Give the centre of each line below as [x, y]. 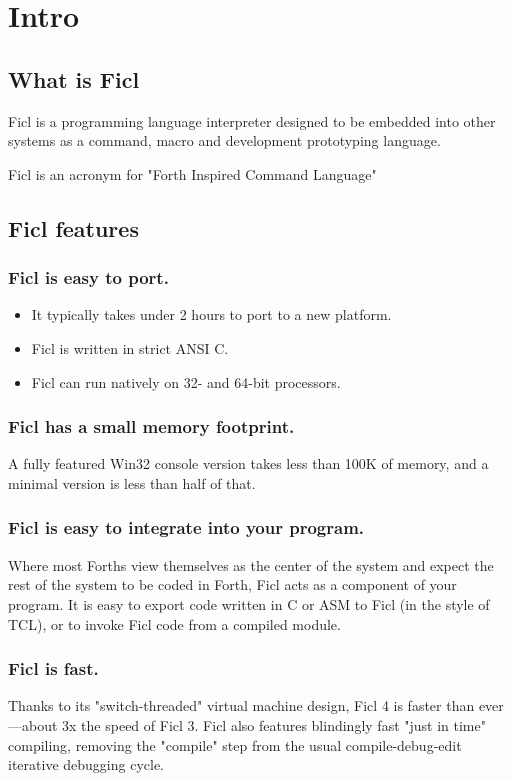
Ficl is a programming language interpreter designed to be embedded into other [252, 120]
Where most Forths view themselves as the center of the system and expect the [251, 564]
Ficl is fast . [53, 668]
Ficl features [73, 227]
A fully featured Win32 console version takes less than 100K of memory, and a [248, 463]
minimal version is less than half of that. [132, 482]
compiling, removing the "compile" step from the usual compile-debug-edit [235, 744]
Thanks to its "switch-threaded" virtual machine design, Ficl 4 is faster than [241, 705]
